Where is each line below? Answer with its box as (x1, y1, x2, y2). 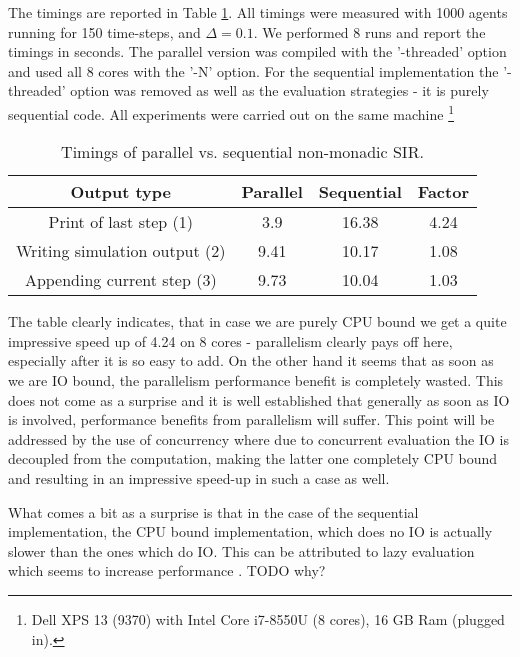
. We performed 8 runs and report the (253, 21, 486, 42)
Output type (70, 180, 171, 204)
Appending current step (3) (24, 268, 217, 292)
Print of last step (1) (48, 210, 193, 234)
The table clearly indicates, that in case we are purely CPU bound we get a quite (8, 311, 507, 332)
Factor (417, 180, 469, 204)
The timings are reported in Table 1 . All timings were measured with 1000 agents (8, 2, 508, 22)
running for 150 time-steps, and (8, 21, 201, 42)
